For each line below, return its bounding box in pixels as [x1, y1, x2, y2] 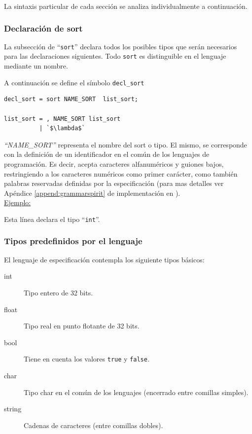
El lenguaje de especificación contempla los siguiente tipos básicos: [4, 254, 205, 264]
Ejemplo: [4, 197, 31, 208]
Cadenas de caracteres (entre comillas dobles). [24, 420, 163, 430]
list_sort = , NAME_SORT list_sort [4, 115, 121, 122]
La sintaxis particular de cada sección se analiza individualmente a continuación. [4, 1, 248, 11]
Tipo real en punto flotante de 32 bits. [24, 321, 140, 331]
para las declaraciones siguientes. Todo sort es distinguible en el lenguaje [4, 51, 226, 61]
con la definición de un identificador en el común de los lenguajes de [4, 149, 210, 159]
